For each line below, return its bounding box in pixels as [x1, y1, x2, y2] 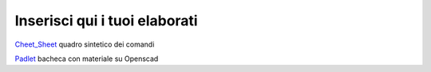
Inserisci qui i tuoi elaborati [14, 12, 199, 29]
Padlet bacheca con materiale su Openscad [14, 54, 159, 63]
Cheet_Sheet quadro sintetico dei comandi [14, 40, 155, 49]
